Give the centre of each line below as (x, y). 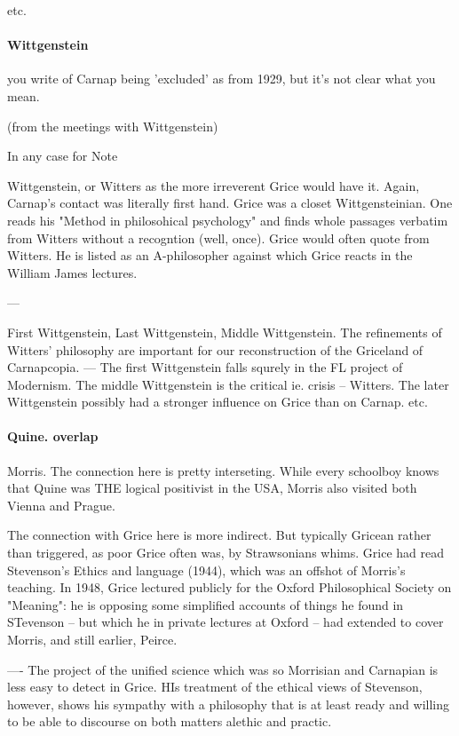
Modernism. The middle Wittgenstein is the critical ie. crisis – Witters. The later (228, 384)
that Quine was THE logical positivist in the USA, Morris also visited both (212, 488)
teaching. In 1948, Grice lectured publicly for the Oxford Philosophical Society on (229, 587)
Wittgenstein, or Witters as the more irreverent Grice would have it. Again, (214, 185)
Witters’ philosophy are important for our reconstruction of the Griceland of (215, 349)
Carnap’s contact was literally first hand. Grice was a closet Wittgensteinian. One (230, 203)
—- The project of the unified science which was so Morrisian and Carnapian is (223, 669)
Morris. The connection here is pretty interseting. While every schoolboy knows (223, 470)
